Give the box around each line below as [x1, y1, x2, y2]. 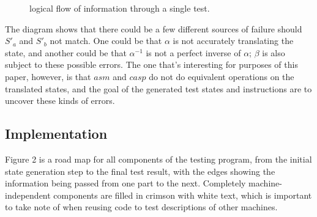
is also [262, 46, 285, 59]
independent [5, 188, 51, 201]
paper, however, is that [5, 70, 91, 83]
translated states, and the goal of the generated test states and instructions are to [5, 82, 312, 95]
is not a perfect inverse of [146, 46, 241, 59]
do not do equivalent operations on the [149, 70, 294, 83]
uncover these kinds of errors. [5, 94, 115, 107]
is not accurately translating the [173, 34, 294, 47]
